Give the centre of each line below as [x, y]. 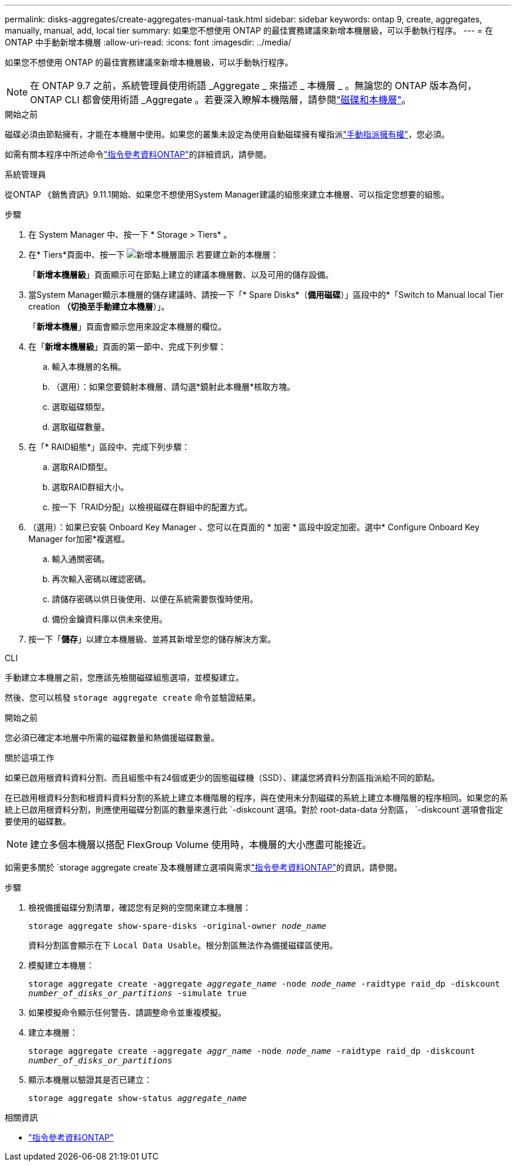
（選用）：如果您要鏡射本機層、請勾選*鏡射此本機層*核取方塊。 [174, 387]
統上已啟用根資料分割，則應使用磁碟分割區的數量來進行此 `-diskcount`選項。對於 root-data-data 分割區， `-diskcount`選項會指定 [254, 809]
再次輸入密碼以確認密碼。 [101, 579]
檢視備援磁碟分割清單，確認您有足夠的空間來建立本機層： [140, 907]
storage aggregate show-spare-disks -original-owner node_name [177, 926]
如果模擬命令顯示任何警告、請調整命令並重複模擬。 [127, 1012]
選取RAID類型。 [82, 467]
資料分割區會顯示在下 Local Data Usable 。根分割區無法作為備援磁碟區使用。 [183, 945]
